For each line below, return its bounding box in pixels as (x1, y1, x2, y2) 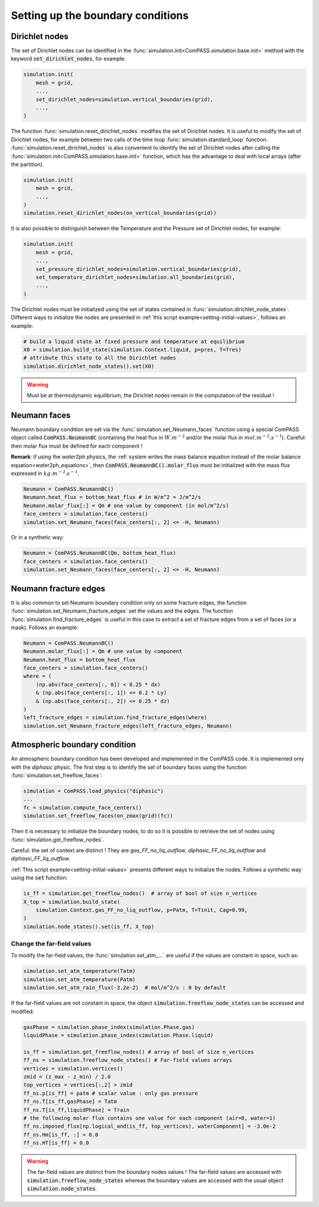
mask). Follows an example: (11, 624, 79, 631)
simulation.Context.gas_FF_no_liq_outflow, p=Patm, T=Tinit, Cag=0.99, (35, 907, 248, 913)
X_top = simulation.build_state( (23, 898, 121, 905)
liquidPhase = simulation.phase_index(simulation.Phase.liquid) (23, 1032, 214, 1038)
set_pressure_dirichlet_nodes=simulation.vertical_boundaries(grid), (35, 266, 242, 272)
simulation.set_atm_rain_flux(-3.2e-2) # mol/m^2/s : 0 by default (23, 985, 226, 991)
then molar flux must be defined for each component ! (11, 442, 143, 449)
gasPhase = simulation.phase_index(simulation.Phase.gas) (23, 1024, 195, 1030)
